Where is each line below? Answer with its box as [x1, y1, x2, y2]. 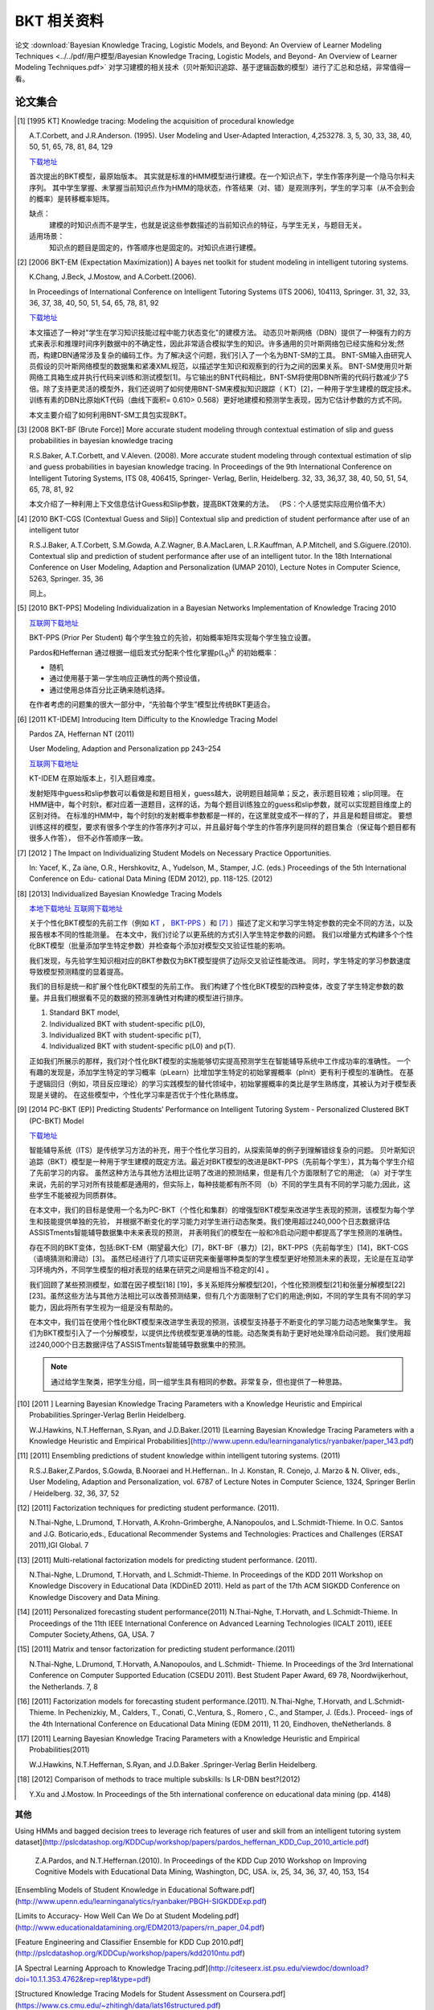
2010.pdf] [211, 1937, 244, 1946]
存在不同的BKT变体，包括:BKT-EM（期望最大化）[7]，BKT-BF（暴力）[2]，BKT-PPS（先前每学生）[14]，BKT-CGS [29, 1242, 409, 1252]
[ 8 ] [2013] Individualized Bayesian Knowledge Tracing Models [17, 888, 223, 898]
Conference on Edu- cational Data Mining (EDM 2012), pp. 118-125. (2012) [29, 874, 273, 884]
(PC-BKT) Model [29, 1116, 84, 1126]
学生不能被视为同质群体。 [36, 1191, 121, 1200]
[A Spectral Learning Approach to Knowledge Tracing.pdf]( [14, 1963, 211, 1973]
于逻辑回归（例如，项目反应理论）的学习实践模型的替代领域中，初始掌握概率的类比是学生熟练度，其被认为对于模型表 [29, 1078, 417, 1089]
